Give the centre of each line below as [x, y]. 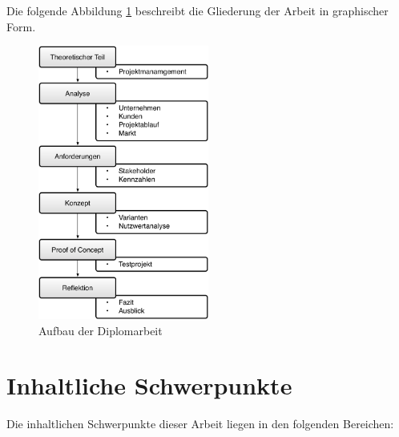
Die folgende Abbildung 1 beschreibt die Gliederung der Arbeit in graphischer [197, 10]
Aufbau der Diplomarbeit [101, 330]
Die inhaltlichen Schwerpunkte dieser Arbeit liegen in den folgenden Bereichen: [200, 424]
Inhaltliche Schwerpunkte [149, 385]
